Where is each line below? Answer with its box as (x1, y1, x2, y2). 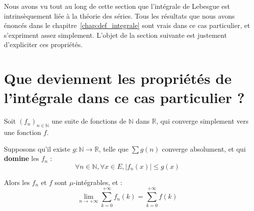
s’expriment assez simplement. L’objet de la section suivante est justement (4, 29, 227, 40)
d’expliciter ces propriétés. (4, 39, 83, 50)
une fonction (4, 127, 41, 137)
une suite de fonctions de (51, 116, 127, 126)
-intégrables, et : (73, 177, 123, 187)
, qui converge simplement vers (156, 116, 249, 126)
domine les (4, 153, 39, 163)
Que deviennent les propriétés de (4, 68, 232, 88)
